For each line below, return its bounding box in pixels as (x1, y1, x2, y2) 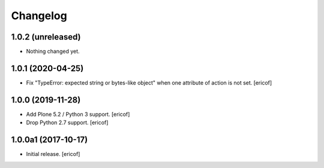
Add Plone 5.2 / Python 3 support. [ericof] (26, 110, 130, 118)
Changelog (11, 9, 67, 22)
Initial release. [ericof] (26, 151, 80, 158)
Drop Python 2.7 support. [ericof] (26, 119, 109, 126)
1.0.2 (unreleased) (11, 32, 81, 42)
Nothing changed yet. (26, 48, 80, 55)
